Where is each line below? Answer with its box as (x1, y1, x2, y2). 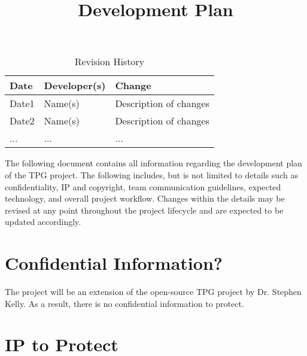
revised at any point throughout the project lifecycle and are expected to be (5, 203, 284, 216)
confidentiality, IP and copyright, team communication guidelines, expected (5, 180, 281, 193)
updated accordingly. (5, 215, 81, 228)
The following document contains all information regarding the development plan (5, 157, 302, 169)
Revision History (74, 54, 145, 69)
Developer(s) (44, 78, 106, 93)
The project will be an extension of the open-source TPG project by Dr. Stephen (5, 285, 302, 298)
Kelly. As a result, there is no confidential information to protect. (5, 297, 244, 309)
